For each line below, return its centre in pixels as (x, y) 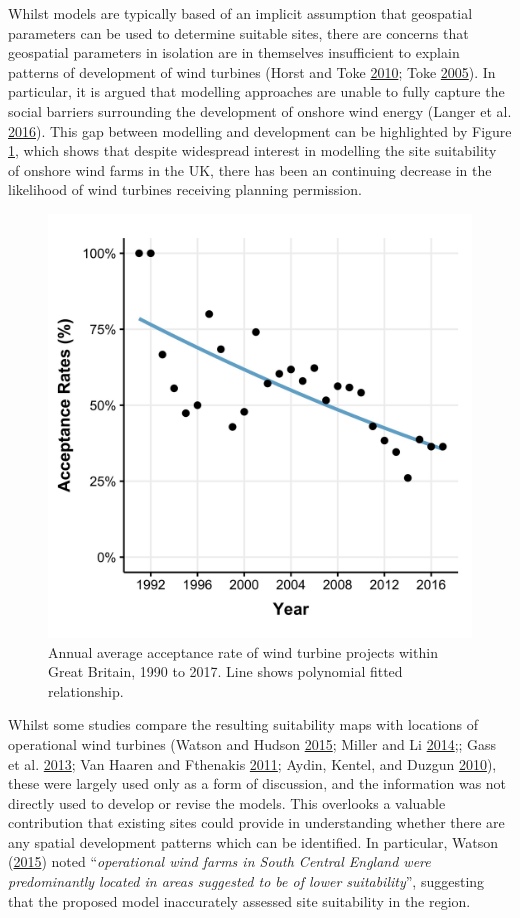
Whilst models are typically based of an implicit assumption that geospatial (240, 13)
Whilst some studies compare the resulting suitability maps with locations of (243, 724)
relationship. (86, 690)
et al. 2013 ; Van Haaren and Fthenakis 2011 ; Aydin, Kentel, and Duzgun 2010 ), (252, 763)
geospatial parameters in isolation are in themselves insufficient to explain (234, 52)
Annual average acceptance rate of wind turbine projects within (243, 651)
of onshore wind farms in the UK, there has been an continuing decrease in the (250, 169)
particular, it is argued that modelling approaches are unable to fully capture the (256, 91)
